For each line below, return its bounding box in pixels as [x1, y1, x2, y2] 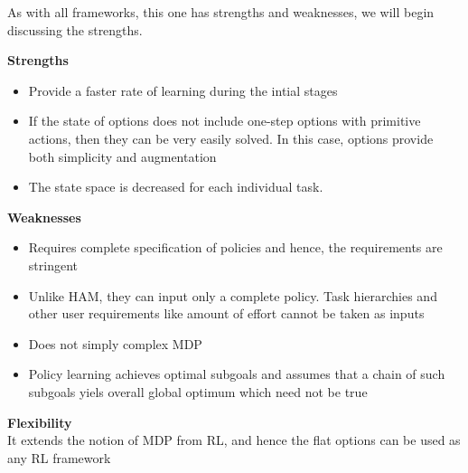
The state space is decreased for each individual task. [28, 177, 323, 196]
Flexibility [7, 412, 72, 431]
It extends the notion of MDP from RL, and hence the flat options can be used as [7, 430, 461, 449]
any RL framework [7, 448, 111, 467]
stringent [28, 255, 78, 274]
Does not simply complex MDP [28, 334, 202, 353]
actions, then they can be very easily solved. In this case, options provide [28, 128, 434, 147]
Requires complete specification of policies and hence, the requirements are [28, 238, 443, 257]
